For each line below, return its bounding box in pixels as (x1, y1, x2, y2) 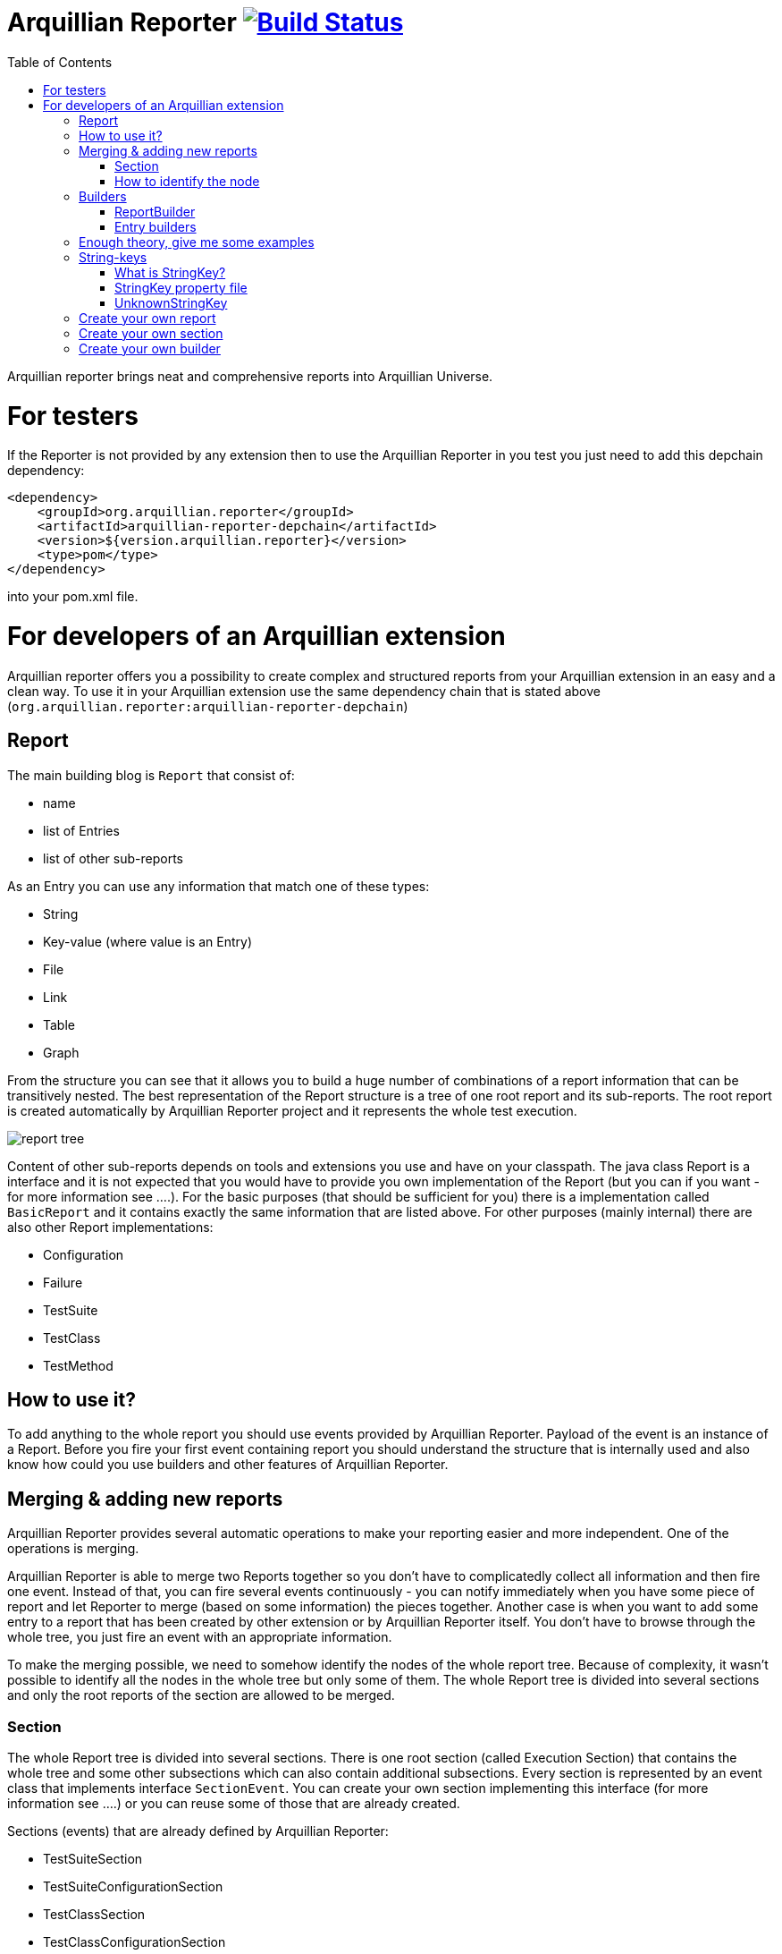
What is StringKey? (114, 264, 226, 280)
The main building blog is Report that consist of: (7, 767, 295, 783)
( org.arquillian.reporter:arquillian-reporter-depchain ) (7, 698, 408, 714)
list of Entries (43, 822, 120, 838)
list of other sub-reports (43, 850, 183, 866)
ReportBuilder (114, 203, 196, 219)
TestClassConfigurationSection (43, 1934, 226, 1950)
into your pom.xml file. (7, 589, 139, 605)
